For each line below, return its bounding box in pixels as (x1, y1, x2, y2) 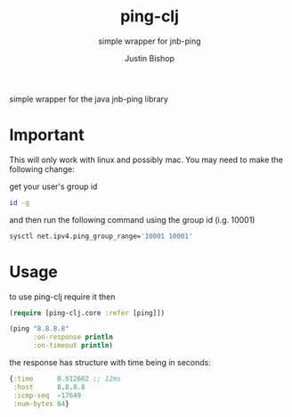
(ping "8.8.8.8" (9, 324, 69, 333)
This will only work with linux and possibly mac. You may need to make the (9, 154, 283, 165)
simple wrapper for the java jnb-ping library (9, 94, 169, 104)
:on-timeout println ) (32, 341, 114, 350)
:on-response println (32, 332, 114, 342)
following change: (9, 163, 75, 175)
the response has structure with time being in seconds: (9, 357, 211, 368)
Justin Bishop (124, 53, 175, 63)
